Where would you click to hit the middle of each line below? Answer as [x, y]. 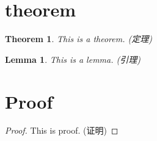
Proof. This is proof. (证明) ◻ [62, 130]
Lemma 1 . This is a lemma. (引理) [73, 59]
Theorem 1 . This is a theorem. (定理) [78, 39]
